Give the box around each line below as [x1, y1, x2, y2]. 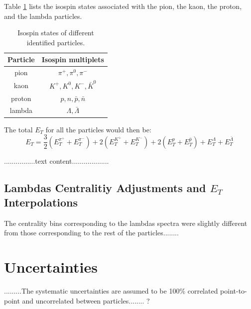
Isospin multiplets [41, 54, 104, 65]
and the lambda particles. [4, 10, 82, 21]
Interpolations [4, 195, 78, 209]
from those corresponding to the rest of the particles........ [4, 227, 179, 238]
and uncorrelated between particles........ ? [22, 295, 150, 306]
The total [4, 124, 33, 134]
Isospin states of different [17, 27, 94, 38]
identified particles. [26, 37, 85, 47]
